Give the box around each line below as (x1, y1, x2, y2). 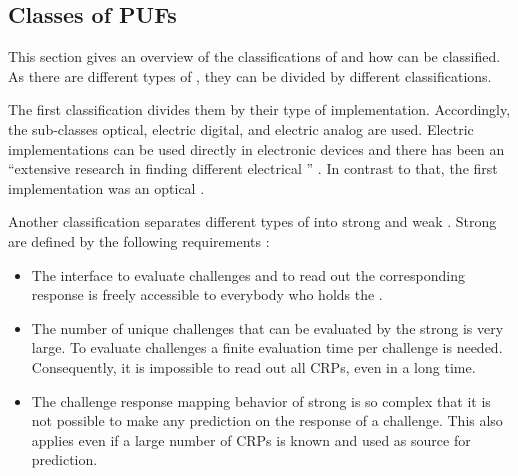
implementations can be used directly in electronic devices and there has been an (8, 138, 505, 159)
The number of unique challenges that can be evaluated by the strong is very (31, 317, 504, 338)
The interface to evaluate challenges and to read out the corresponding (31, 264, 465, 285)
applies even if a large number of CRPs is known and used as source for (31, 429, 471, 450)
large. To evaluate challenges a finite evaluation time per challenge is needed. (31, 337, 503, 358)
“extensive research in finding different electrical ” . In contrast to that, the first (8, 158, 498, 179)
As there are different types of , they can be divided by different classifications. (8, 65, 492, 86)
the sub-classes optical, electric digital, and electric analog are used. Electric (8, 118, 474, 139)
